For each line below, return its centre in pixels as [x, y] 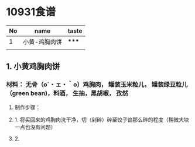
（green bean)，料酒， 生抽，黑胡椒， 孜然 [67, 93]
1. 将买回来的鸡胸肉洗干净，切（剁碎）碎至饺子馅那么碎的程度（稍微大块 [102, 120]
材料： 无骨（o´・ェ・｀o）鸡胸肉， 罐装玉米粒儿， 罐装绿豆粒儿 [97, 85]
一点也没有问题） [35, 127]
